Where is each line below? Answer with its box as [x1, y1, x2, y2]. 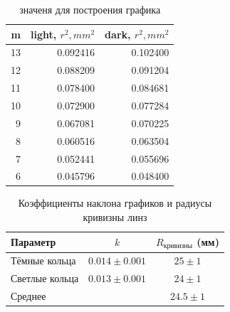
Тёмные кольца [11, 253, 76, 268]
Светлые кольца [11, 271, 79, 286]
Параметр [11, 235, 56, 249]
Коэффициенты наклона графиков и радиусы [18, 195, 212, 210]
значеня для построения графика [19, 2, 161, 16]
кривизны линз [83, 210, 147, 225]
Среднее [11, 289, 46, 303]
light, [31, 26, 57, 41]
